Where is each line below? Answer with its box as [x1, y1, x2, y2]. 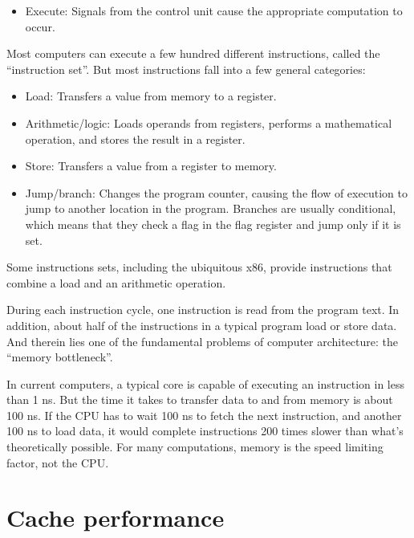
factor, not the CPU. [6, 454, 109, 471]
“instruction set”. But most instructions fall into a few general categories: [6, 60, 366, 77]
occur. [25, 18, 55, 35]
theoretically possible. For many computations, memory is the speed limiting [6, 438, 384, 455]
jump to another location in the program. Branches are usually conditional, [25, 200, 396, 217]
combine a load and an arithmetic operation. [6, 274, 226, 291]
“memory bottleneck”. [6, 348, 113, 365]
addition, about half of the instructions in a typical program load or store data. [6, 316, 397, 333]
